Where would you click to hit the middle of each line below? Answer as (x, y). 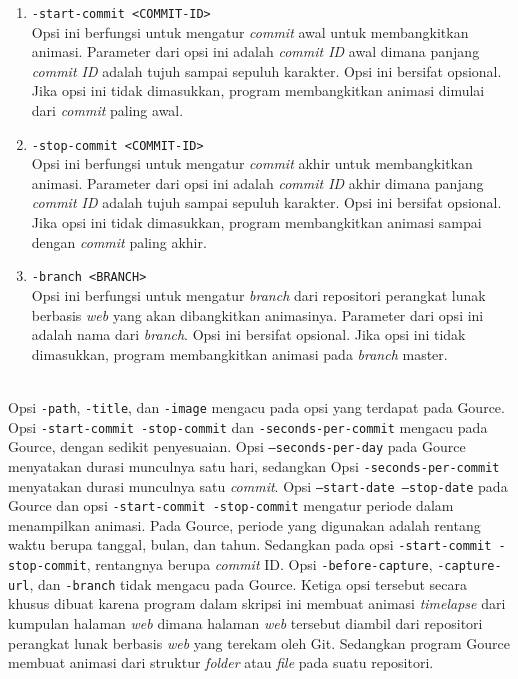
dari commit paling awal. (107, 110)
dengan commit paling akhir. (119, 241)
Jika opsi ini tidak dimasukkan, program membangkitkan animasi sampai (256, 222)
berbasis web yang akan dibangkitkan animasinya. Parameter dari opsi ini (257, 314)
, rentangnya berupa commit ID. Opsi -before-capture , (259, 564)
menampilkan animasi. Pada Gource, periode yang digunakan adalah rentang (244, 524)
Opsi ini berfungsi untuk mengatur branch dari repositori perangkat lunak (258, 294)
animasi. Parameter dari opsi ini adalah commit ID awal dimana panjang (255, 51)
